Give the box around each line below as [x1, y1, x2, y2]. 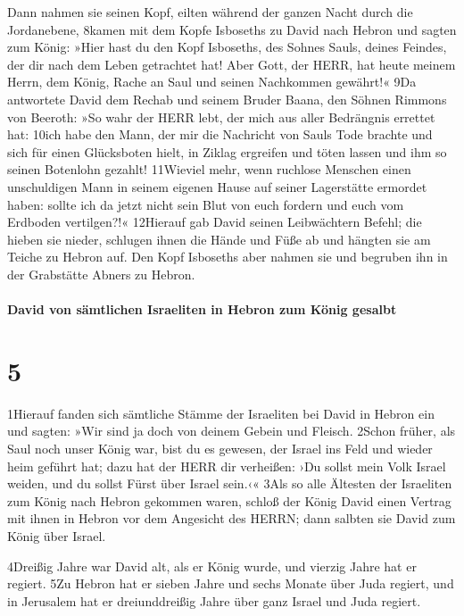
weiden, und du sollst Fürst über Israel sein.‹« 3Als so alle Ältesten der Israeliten [7, 474, 452, 493]
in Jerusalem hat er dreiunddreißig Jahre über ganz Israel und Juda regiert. [7, 591, 421, 610]
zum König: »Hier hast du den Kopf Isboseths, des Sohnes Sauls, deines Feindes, [7, 37, 447, 56]
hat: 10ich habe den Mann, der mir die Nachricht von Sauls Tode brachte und [7, 125, 433, 144]
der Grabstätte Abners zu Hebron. [7, 264, 195, 283]
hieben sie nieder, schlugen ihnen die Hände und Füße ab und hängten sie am [7, 229, 431, 248]
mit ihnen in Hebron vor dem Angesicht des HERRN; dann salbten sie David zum [7, 509, 456, 528]
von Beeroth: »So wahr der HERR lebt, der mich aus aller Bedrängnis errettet [7, 107, 435, 126]
